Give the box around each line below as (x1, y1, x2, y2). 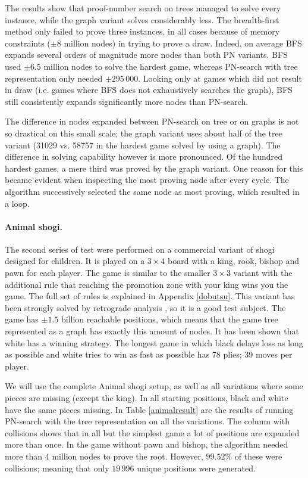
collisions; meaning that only (5, 461, 109, 474)
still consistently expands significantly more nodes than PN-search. (5, 95, 249, 107)
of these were (234, 449, 282, 462)
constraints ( (5, 36, 51, 49)
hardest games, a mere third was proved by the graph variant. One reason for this (5, 162, 303, 174)
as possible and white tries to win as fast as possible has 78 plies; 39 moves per (5, 348, 293, 361)
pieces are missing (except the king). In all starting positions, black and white (5, 392, 288, 404)
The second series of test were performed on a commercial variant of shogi (5, 243, 275, 255)
